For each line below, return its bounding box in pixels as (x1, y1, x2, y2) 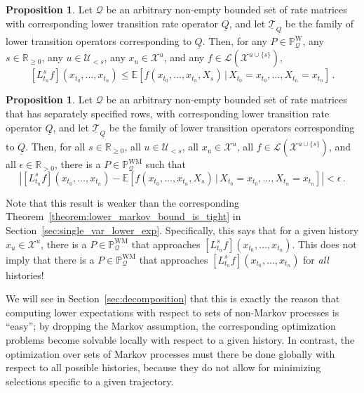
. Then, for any (202, 34, 267, 49)
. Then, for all (25, 139, 86, 154)
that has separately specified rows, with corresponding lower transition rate (6, 105, 330, 120)
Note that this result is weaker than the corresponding (6, 195, 239, 210)
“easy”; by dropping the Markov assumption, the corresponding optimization (6, 318, 336, 333)
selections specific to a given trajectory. (6, 373, 174, 388)
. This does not (292, 236, 357, 251)
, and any (163, 50, 205, 65)
